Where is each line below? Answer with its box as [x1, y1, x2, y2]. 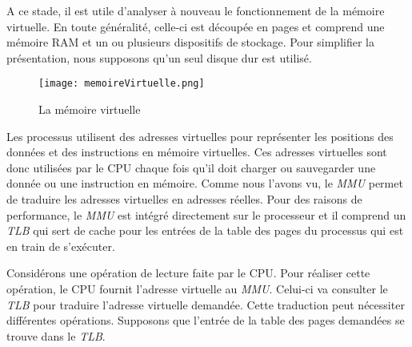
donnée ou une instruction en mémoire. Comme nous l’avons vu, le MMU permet [6, 175, 403, 192]
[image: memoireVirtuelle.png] [38, 78, 205, 90]
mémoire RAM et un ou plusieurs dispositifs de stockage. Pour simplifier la [6, 34, 374, 50]
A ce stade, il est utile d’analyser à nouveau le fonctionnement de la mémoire [6, 2, 385, 18]
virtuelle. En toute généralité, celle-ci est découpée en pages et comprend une [6, 18, 385, 34]
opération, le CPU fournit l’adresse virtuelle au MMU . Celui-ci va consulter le [6, 280, 388, 297]
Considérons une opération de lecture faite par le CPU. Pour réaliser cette [6, 264, 370, 281]
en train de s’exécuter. [6, 237, 115, 254]
